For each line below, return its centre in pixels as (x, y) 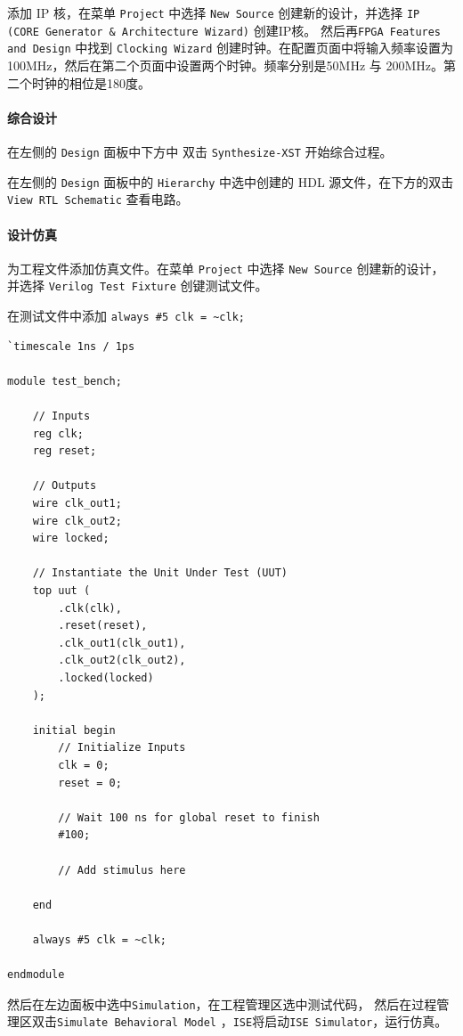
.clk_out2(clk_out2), (122, 661)
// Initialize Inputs (122, 748)
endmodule (36, 975)
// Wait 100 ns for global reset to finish (189, 817)
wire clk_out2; (77, 521)
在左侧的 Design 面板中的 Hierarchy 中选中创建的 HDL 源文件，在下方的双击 (231, 181)
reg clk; (58, 433)
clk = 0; (84, 765)
